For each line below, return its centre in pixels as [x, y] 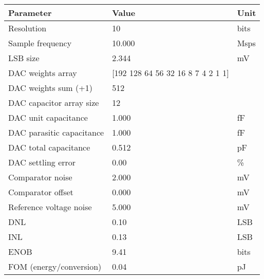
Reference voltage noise [50, 207]
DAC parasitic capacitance [56, 132]
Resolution [27, 28]
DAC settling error [42, 162]
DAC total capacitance [49, 147]
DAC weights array [43, 73]
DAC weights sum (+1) [50, 88]
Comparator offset [41, 192]
